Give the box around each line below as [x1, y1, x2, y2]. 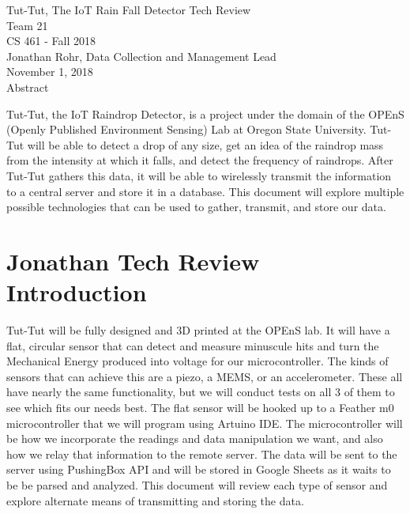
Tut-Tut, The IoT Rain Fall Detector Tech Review [6, 2, 251, 17]
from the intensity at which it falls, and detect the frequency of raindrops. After [6, 152, 393, 168]
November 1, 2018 [6, 63, 93, 80]
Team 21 [6, 17, 48, 33]
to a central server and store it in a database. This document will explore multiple [6, 183, 404, 199]
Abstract [6, 78, 49, 95]
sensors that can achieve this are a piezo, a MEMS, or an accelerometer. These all [6, 368, 403, 384]
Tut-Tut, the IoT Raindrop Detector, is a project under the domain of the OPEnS [6, 105, 404, 122]
